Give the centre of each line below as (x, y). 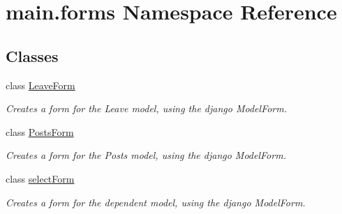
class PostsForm (40, 131)
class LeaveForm (40, 85)
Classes (32, 55)
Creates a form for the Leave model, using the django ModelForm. (147, 108)
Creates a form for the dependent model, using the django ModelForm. (156, 202)
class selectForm (40, 178)
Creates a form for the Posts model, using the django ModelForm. (146, 155)
